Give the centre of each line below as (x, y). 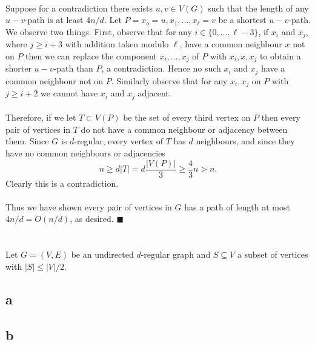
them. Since (27, 141)
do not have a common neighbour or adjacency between (184, 129)
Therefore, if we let (41, 117)
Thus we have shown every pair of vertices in (89, 206)
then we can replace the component (91, 55)
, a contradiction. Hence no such (161, 68)
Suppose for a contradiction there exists (79, 8)
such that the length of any (258, 8)
